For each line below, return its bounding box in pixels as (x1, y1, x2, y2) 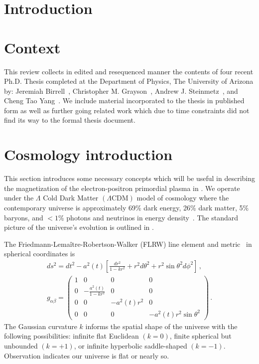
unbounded (4, 341, 38, 351)
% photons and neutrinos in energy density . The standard (58, 212, 238, 222)
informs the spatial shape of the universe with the (85, 321, 238, 331)
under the (4, 192, 34, 203)
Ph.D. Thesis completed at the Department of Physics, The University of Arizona (4, 76, 254, 86)
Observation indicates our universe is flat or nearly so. (4, 350, 169, 361)
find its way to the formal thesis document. (4, 115, 135, 125)
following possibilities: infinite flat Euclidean (4, 331, 139, 341)
